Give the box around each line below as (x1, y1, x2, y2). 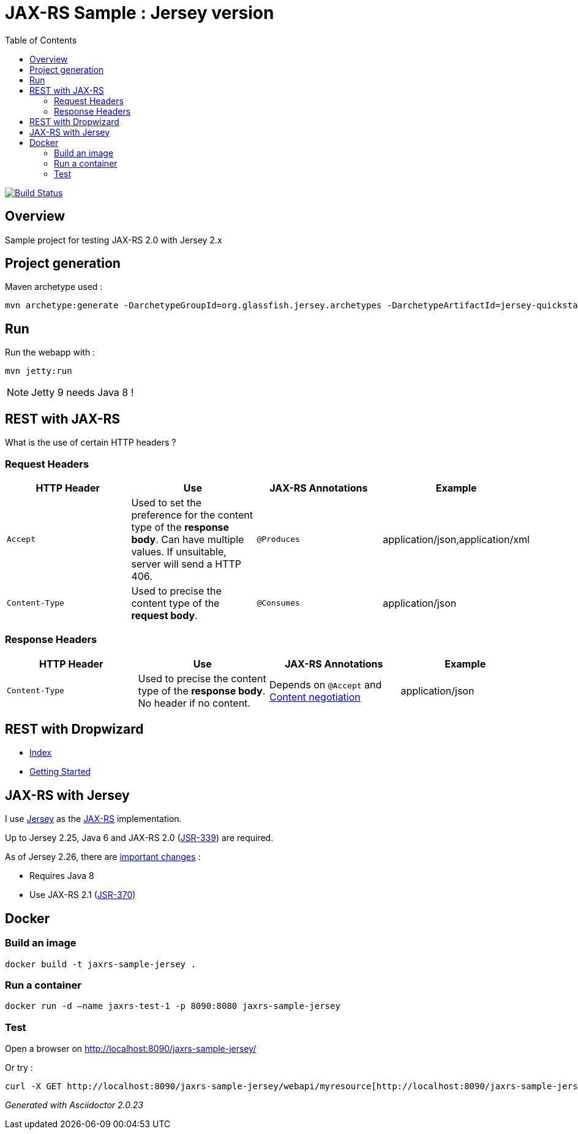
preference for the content (131, 508, 253, 521)
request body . (131, 609, 198, 622)
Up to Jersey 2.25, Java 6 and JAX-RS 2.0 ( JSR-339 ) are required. (5, 832, 274, 843)
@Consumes (257, 598, 300, 608)
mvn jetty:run (5, 366, 72, 376)
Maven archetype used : (5, 281, 103, 292)
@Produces (257, 535, 300, 544)
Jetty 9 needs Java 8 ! (31, 386, 134, 399)
